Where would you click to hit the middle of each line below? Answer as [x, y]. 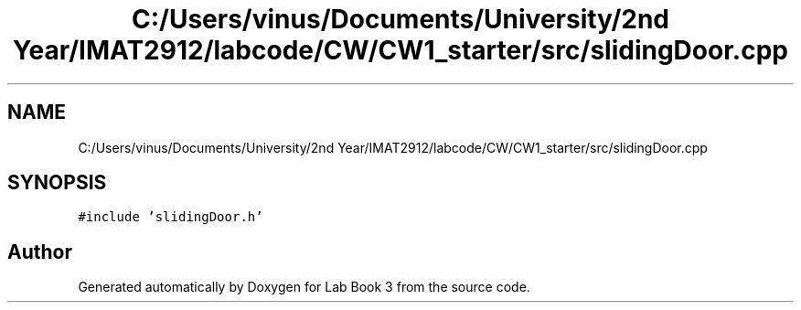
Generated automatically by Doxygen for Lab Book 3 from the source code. [304, 287]
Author [40, 251]
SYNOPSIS [57, 183]
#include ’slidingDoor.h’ [171, 217]
